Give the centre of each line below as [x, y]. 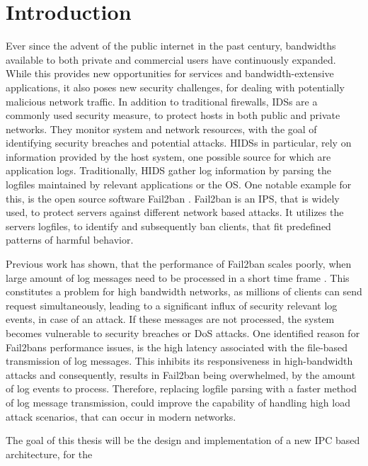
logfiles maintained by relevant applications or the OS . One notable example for [179, 184]
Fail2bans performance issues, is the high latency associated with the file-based [177, 347]
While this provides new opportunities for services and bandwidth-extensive [170, 73]
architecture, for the [49, 454]
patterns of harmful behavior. [70, 240]
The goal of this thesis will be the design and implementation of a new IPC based [183, 440]
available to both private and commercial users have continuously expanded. [171, 59]
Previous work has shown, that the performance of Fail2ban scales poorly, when [179, 264]
